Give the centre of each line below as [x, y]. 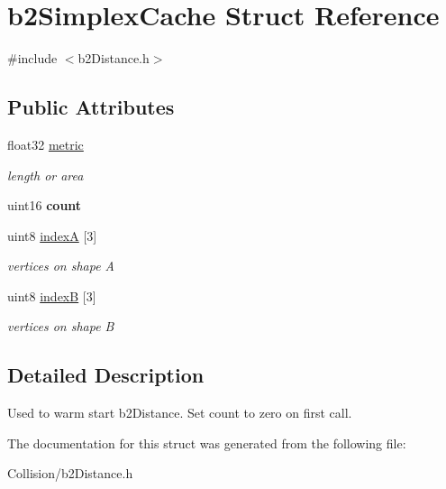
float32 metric [46, 144]
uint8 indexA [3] [52, 235]
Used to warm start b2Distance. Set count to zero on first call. [180, 413]
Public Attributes [91, 107]
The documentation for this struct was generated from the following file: [207, 443]
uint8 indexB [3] [52, 295]
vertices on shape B [61, 326]
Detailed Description [106, 375]
